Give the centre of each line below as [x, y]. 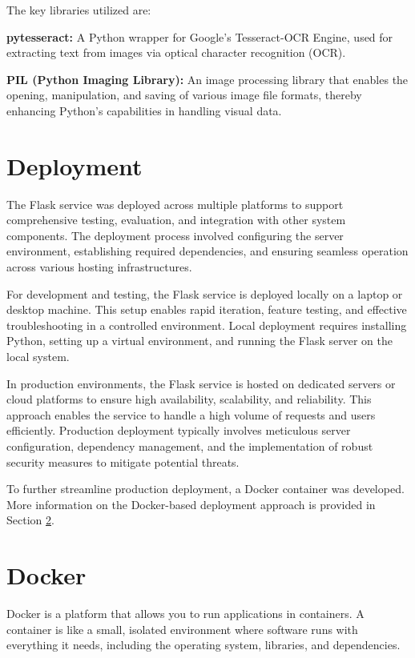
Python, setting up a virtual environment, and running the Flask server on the [199, 341]
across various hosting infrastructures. [99, 267]
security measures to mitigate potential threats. [123, 461]
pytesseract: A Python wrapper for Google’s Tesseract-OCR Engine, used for [200, 36]
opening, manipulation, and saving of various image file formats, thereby [184, 95]
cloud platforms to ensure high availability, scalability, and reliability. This [189, 399]
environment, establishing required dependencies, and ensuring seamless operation [207, 251]
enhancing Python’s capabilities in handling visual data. [144, 110]
